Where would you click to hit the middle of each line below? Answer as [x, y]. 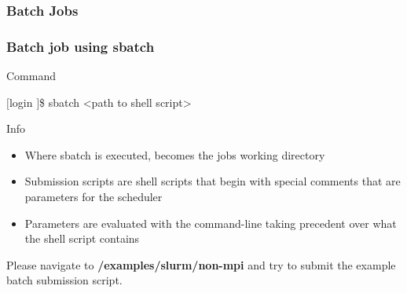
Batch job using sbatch [81, 46]
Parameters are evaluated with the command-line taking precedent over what [211, 223]
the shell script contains [82, 238]
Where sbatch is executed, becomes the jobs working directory [175, 154]
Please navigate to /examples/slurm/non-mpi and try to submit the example [201, 264]
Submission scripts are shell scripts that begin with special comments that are [213, 181]
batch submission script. [64, 280]
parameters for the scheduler [93, 197]
